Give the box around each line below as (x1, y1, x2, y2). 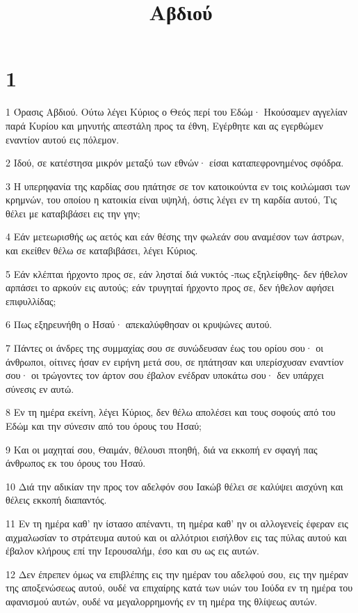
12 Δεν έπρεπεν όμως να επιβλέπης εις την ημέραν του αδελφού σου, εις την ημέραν (6, 566, 348, 581)
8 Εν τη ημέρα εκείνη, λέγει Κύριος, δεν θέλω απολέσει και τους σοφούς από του (6, 405, 336, 419)
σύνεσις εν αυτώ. (6, 381, 74, 396)
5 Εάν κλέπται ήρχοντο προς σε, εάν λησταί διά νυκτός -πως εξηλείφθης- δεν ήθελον (6, 266, 348, 281)
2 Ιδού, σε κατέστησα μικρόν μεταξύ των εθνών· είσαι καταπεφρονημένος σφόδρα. (6, 155, 344, 170)
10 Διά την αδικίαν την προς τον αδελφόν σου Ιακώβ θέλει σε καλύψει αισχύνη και (6, 479, 343, 493)
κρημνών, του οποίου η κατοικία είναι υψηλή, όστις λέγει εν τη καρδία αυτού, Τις (6, 192, 337, 207)
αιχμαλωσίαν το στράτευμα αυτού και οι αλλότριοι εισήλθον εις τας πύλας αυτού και (6, 529, 347, 544)
